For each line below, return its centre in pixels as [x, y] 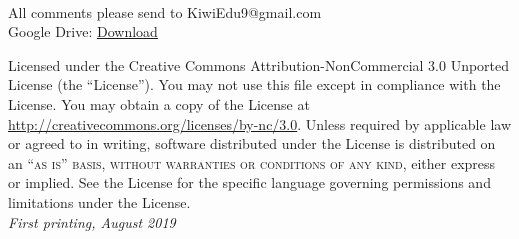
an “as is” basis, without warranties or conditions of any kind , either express [252, 162]
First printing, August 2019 [92, 221]
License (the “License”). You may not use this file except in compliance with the [254, 84]
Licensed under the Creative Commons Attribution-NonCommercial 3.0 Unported [259, 64]
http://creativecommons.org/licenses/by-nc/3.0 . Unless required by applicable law [259, 123]
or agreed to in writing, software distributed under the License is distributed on [252, 143]
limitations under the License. [99, 201]
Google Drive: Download [83, 31]
